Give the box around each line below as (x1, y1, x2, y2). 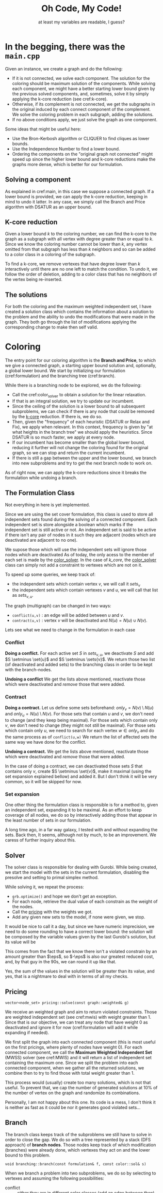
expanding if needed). (5, 1029, 49, 1035)
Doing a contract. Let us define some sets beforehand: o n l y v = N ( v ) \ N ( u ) (5, 704, 154, 712)
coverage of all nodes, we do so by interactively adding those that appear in (5, 812, 157, 818)
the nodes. (12, 904, 34, 910)
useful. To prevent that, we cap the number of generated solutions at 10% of (5, 1084, 158, 1090)
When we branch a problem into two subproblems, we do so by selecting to (5, 1170, 156, 1176)
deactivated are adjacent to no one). (5, 537, 78, 543)
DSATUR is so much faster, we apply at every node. (12, 434, 115, 440)
